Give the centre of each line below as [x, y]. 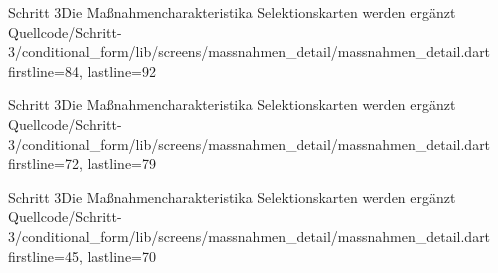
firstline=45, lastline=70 [82, 255]
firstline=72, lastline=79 [82, 163]
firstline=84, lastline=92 [82, 70]
